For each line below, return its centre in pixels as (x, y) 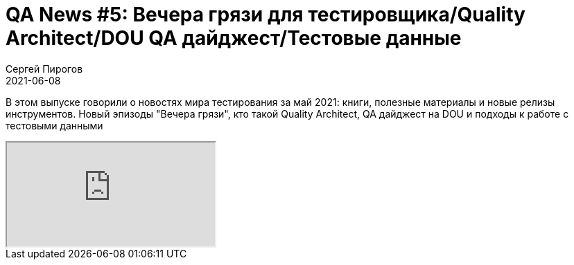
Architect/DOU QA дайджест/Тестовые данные (234, 38)
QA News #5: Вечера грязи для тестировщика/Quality (266, 15)
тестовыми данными (54, 125)
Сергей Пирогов (44, 68)
